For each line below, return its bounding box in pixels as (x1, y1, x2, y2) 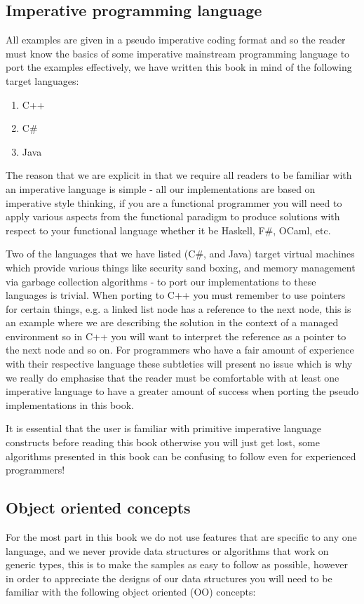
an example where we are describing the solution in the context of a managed (6, 315, 339, 330)
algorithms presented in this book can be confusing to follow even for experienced (6, 448, 356, 463)
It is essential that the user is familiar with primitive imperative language (6, 421, 322, 436)
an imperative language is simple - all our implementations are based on (6, 181, 316, 196)
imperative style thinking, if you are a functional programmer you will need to (6, 195, 342, 210)
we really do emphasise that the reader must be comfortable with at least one (6, 370, 339, 384)
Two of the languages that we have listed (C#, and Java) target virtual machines (6, 246, 355, 261)
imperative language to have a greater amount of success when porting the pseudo (6, 384, 359, 398)
